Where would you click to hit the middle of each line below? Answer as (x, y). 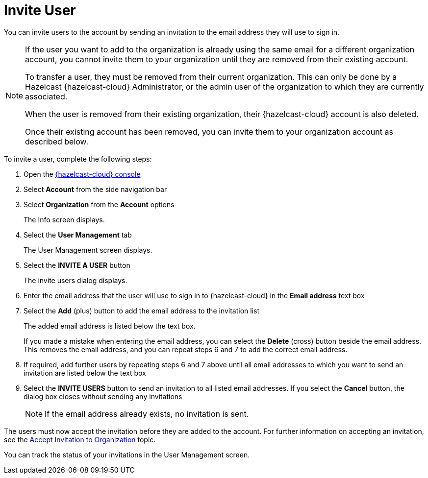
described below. (57, 141)
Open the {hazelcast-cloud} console (82, 174)
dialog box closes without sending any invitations (103, 396)
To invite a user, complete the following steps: (78, 159)
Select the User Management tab (78, 235)
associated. (46, 96)
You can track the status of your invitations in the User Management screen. (127, 454)
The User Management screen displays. (88, 250)
